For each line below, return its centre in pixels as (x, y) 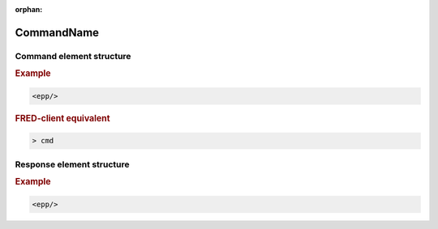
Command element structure (73, 56)
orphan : (29, 9)
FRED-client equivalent (62, 118)
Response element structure (72, 164)
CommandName (57, 32)
